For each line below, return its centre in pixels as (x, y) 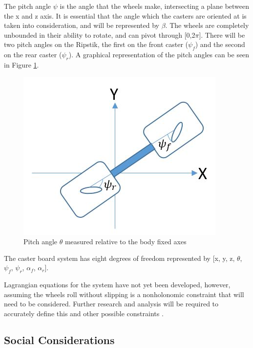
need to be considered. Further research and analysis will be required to (111, 304)
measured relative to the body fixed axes (126, 242)
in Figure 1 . (21, 64)
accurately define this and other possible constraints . (84, 313)
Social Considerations (59, 339)
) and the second (220, 44)
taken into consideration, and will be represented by (82, 25)
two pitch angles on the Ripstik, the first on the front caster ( (96, 44)
